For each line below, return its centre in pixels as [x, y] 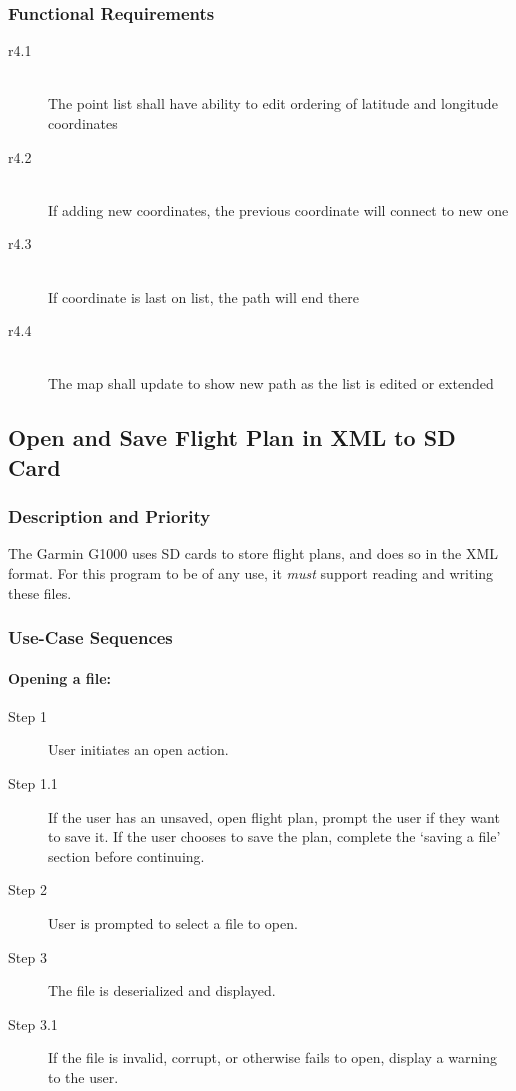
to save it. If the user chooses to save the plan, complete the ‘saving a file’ [274, 836]
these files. [40, 592]
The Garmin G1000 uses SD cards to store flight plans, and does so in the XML [253, 553]
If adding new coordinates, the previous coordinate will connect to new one [278, 209]
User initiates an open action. [138, 749]
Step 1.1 [33, 782]
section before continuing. [126, 855]
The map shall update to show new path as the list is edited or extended [271, 383]
